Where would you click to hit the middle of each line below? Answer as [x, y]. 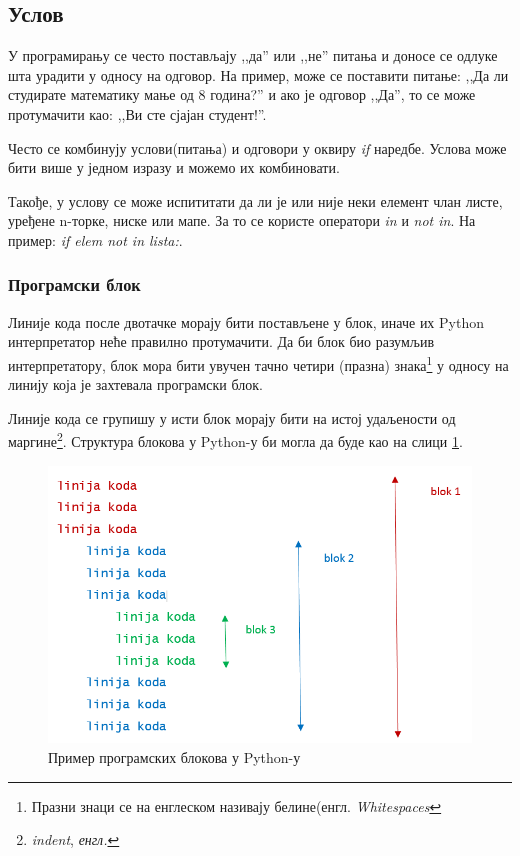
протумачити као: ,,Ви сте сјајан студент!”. [137, 113]
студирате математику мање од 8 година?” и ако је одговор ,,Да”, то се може [242, 94]
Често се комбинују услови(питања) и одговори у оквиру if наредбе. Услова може [257, 147]
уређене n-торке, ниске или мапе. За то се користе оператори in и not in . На [242, 220]
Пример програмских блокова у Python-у [174, 756]
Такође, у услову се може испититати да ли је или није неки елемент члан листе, [255, 200]
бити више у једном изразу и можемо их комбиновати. [174, 167]
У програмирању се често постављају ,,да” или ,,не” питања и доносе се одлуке [253, 55]
